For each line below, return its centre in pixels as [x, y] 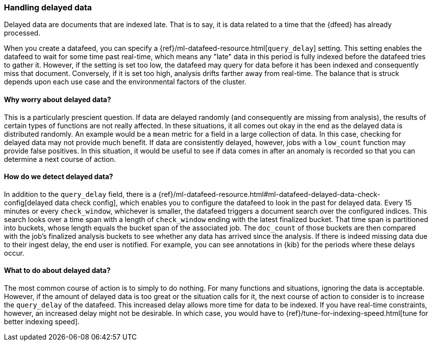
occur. [14, 253]
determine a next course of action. [60, 159]
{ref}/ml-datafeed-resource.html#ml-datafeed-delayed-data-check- [269, 194]
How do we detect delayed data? [59, 177]
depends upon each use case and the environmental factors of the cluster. [125, 82]
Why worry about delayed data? [58, 99]
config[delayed [28, 202]
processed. [22, 33]
